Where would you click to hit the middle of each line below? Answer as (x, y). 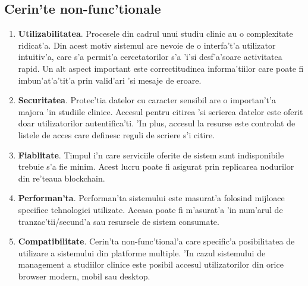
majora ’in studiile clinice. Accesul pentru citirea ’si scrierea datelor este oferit (161, 111)
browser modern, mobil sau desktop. (84, 276)
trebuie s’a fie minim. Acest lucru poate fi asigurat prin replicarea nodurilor (156, 166)
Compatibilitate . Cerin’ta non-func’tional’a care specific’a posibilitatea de (156, 241)
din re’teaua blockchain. (62, 178)
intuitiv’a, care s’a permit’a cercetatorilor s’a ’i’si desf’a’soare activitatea (150, 57)
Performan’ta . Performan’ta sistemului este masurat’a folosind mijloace (151, 198)
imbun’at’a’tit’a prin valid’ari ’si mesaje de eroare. (110, 80)
